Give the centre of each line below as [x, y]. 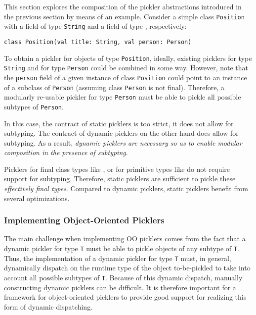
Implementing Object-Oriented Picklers [84, 220]
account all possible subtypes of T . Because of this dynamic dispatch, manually [123, 277]
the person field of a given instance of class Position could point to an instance [126, 77]
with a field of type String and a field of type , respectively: [95, 26]
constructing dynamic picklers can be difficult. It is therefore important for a [120, 287]
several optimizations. [37, 198]
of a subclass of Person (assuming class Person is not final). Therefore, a [114, 87]
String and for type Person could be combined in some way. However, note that [126, 68]
